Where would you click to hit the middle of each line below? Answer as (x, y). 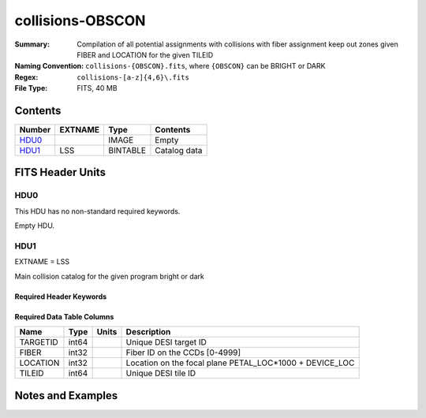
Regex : (26, 77)
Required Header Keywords (61, 297)
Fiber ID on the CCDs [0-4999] (183, 353)
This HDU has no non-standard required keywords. (97, 211)
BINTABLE (127, 151)
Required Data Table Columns (64, 316)
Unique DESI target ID (166, 342)
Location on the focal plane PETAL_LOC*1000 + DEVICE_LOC (240, 363)
